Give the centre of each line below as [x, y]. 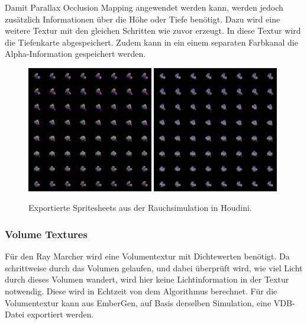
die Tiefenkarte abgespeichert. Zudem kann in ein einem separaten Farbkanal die [151, 42]
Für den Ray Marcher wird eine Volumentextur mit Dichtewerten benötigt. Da [147, 256]
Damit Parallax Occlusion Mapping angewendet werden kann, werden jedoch [144, 7]
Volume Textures [46, 234]
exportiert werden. [60, 314]
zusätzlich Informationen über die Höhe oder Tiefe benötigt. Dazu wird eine [143, 19]
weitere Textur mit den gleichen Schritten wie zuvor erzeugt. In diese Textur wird [153, 31]
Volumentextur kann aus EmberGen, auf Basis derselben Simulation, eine [138, 302]
